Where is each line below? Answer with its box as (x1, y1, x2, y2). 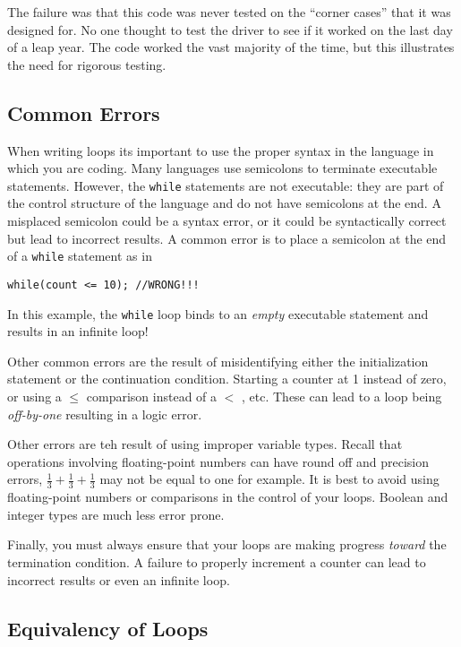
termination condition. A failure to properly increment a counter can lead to (7, 552, 426, 571)
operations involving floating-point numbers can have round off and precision (7, 452, 430, 470)
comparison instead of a (86, 386, 218, 405)
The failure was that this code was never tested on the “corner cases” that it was (7, 3, 451, 21)
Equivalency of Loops (7, 614, 209, 642)
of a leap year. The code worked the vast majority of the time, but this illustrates (7, 38, 455, 56)
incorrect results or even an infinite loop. (7, 570, 230, 589)
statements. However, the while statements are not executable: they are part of (7, 176, 444, 194)
